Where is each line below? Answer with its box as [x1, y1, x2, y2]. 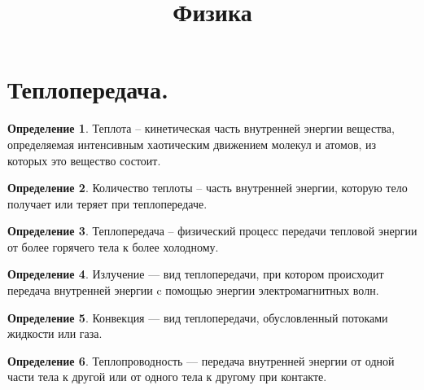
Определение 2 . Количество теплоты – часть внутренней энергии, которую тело [7, 179, 408, 196]
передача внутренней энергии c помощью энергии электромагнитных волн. [7, 282, 379, 299]
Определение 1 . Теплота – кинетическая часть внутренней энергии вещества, [7, 120, 395, 137]
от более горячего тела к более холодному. [7, 238, 219, 255]
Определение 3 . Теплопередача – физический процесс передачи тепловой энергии [7, 222, 417, 239]
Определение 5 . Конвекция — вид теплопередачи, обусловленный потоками [7, 309, 388, 326]
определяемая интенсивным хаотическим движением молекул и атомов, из [7, 135, 377, 152]
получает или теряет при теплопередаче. [7, 195, 208, 212]
